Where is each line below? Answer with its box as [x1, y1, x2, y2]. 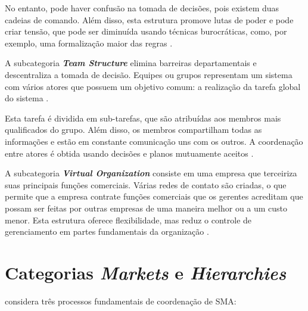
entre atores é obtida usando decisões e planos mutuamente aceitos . [5, 147, 254, 159]
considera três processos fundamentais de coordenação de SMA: [5, 294, 237, 307]
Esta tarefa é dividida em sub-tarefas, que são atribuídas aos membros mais [5, 111, 281, 124]
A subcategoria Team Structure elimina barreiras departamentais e [5, 57, 257, 69]
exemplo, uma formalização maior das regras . [5, 36, 173, 49]
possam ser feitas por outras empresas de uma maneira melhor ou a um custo [5, 201, 288, 214]
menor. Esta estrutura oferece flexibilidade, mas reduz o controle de [5, 213, 252, 226]
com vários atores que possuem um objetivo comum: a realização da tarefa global [5, 80, 301, 92]
